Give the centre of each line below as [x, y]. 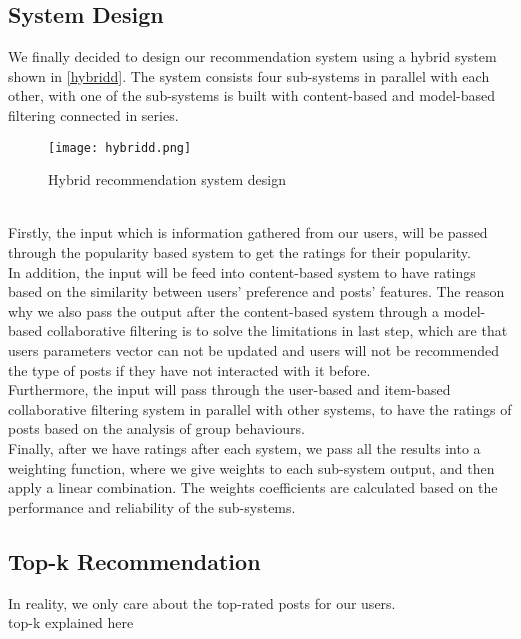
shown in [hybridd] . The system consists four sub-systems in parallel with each [249, 75]
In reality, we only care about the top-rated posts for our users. [202, 602]
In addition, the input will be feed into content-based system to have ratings [242, 271]
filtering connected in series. [93, 114]
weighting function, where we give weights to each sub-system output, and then [251, 467]
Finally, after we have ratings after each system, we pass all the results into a [244, 447]
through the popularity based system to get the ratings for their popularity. [239, 252]
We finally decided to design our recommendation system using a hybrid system [252, 56]
